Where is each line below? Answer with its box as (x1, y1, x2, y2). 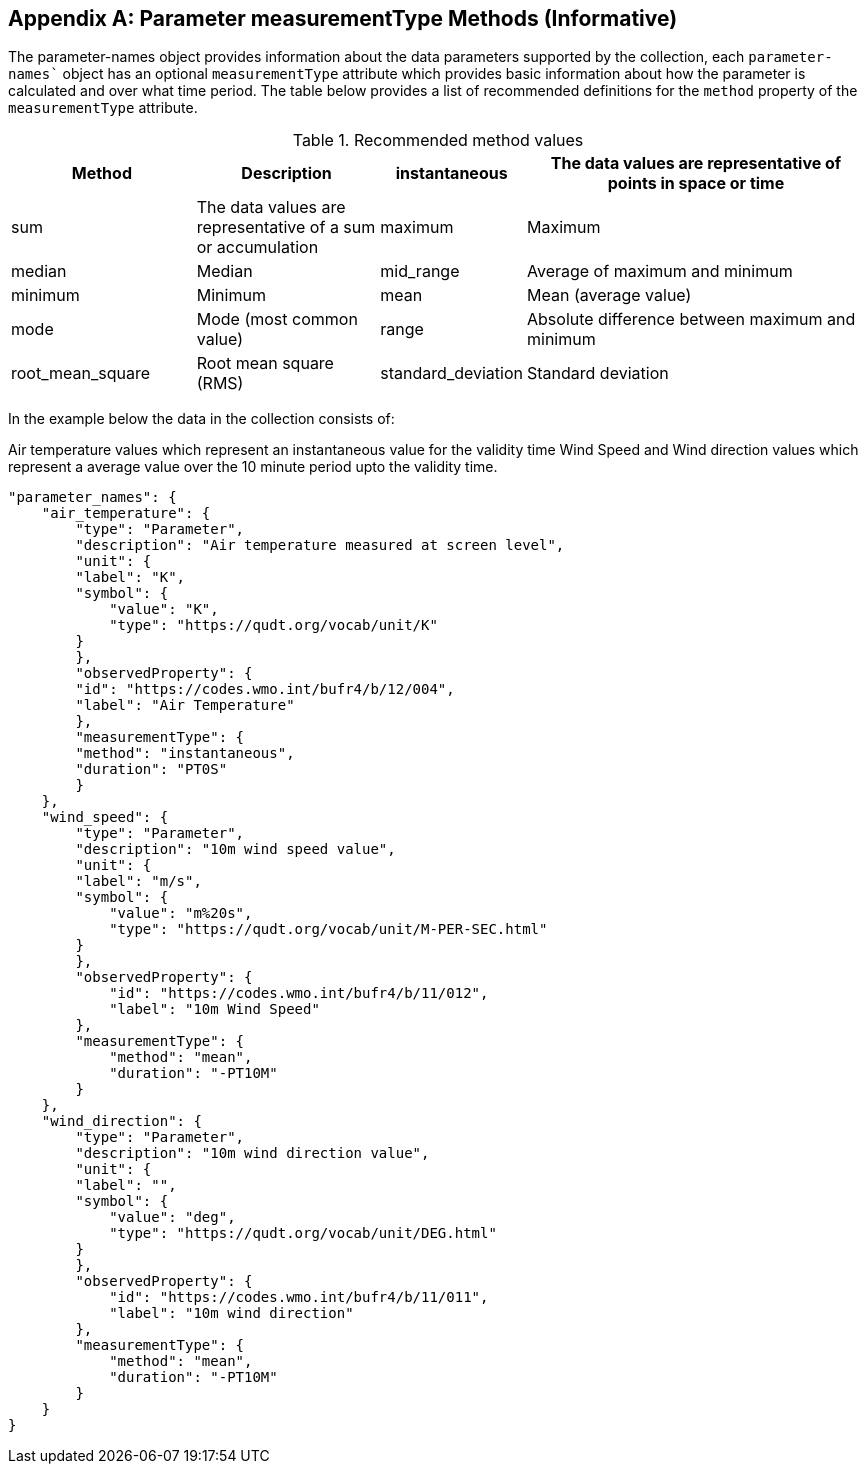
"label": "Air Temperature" (75, 697, 295, 714)
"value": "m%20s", (109, 905, 253, 922)
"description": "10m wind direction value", (75, 1145, 430, 1162)
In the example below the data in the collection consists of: (8, 410, 395, 428)
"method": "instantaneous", (75, 745, 295, 762)
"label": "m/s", (75, 873, 202, 890)
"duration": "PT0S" (75, 761, 228, 778)
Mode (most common (196, 309, 358, 330)
